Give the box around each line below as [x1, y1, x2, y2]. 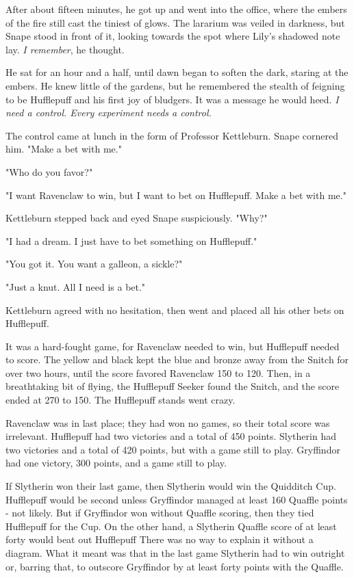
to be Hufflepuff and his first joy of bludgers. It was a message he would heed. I [5, 92, 339, 106]
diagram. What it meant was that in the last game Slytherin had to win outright [5, 546, 345, 560]
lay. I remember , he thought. [5, 42, 125, 56]
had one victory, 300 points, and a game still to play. [5, 456, 227, 470]
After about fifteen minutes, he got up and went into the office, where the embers [5, 2, 347, 16]
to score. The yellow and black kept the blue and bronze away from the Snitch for [5, 352, 349, 367]
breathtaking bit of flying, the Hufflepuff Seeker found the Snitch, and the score [5, 379, 340, 393]
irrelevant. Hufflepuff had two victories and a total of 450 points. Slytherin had [5, 429, 336, 443]
